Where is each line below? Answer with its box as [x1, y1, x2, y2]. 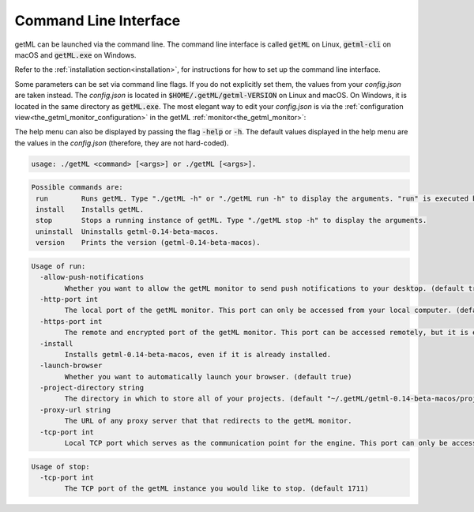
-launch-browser [39, 361, 103, 371]
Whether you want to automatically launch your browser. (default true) [64, 372, 352, 381]
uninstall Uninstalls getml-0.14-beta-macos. [36, 227, 219, 236]
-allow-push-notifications [39, 273, 145, 282]
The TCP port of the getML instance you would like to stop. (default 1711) [64, 484, 369, 493]
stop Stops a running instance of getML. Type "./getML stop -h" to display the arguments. [36, 216, 427, 225]
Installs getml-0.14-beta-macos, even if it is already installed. [64, 350, 332, 359]
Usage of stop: [31, 462, 90, 471]
